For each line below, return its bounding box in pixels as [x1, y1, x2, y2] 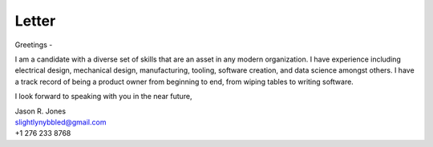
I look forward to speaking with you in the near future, [14, 92, 192, 101]
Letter [14, 12, 56, 30]
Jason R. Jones [14, 106, 67, 116]
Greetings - [14, 40, 53, 50]
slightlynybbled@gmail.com [14, 117, 107, 127]
